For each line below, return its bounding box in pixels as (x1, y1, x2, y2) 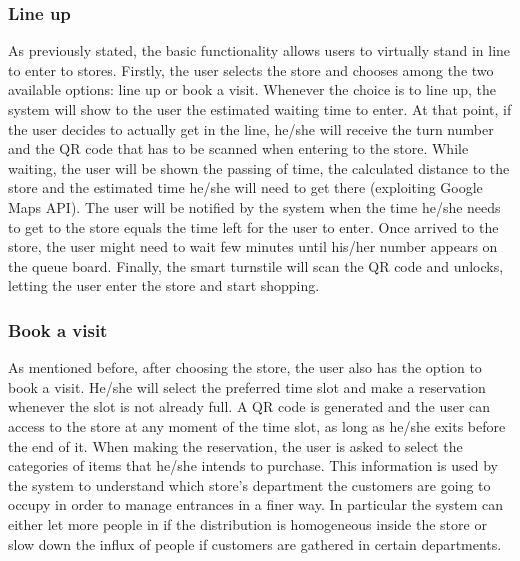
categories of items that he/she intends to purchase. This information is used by (8, 455, 498, 476)
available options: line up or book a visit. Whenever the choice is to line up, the (8, 79, 496, 100)
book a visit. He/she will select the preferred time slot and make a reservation (8, 376, 486, 397)
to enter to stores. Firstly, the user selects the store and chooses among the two (8, 59, 494, 80)
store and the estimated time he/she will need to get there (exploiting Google (8, 177, 483, 198)
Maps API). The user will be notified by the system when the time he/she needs (8, 196, 501, 217)
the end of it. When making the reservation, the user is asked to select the (8, 435, 463, 456)
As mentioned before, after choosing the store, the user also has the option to (8, 357, 482, 378)
